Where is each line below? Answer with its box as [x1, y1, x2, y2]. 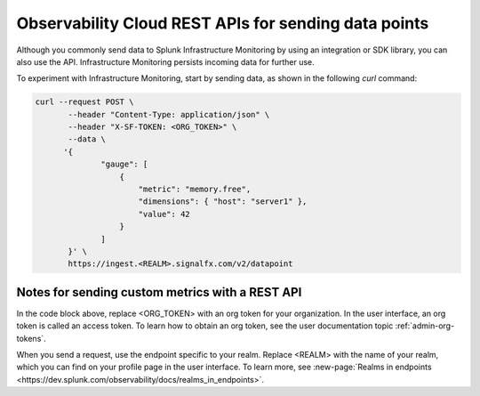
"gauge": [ [100, 159, 148, 169]
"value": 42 [138, 209, 190, 219]
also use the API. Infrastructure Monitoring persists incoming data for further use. [16, 56, 315, 67]
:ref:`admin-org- [395, 320, 455, 331]
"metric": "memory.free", [138, 184, 252, 195]
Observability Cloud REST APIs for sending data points [16, 13, 429, 33]
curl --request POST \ [35, 97, 134, 107]
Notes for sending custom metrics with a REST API [16, 285, 302, 300]
